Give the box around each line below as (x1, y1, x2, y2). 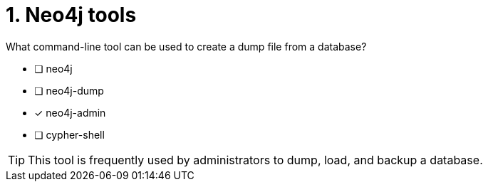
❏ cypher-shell (34, 128, 105, 141)
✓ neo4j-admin (34, 106, 106, 119)
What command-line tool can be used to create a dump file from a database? (6, 40, 367, 53)
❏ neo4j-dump (34, 84, 104, 97)
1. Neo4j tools (6, 3, 137, 27)
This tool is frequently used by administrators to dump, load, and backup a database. (28, 152, 483, 167)
